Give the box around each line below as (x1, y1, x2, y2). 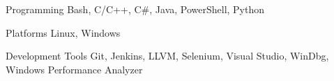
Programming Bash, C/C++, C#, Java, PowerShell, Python (6, 2, 265, 16)
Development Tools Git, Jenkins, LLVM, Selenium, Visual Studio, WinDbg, (6, 48, 329, 63)
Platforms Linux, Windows (6, 25, 121, 39)
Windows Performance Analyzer (6, 62, 143, 76)
